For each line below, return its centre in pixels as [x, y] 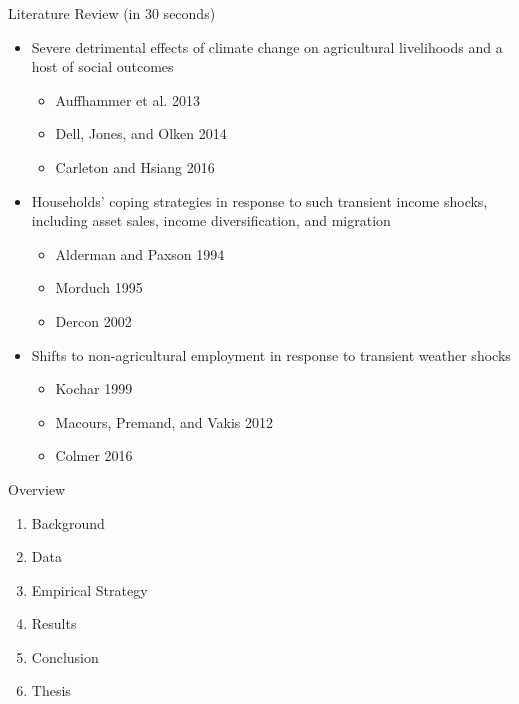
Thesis [51, 690]
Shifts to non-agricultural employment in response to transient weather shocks [271, 354]
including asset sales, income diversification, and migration [211, 220]
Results [54, 623]
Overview [37, 488]
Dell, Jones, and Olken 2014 [141, 133]
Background [68, 522]
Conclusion [65, 656]
